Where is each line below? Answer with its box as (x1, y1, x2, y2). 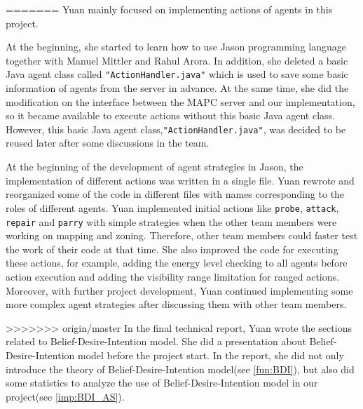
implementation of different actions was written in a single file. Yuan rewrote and (6, 173, 355, 187)
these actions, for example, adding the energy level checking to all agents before (6, 255, 348, 270)
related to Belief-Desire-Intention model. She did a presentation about (6, 334, 306, 349)
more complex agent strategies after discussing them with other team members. (6, 297, 347, 311)
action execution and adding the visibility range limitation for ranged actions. (6, 269, 339, 283)
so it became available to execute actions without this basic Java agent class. (6, 108, 335, 123)
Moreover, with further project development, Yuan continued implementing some (6, 283, 353, 297)
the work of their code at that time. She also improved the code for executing (6, 241, 338, 256)
